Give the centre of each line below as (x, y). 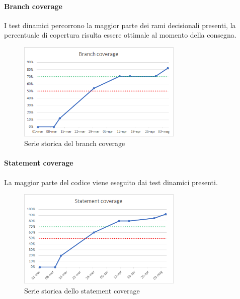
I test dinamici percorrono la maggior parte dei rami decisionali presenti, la (120, 25)
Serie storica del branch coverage (75, 143)
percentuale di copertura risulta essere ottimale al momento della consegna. (120, 35)
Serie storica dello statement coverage (82, 290)
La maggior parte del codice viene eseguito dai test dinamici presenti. (111, 182)
